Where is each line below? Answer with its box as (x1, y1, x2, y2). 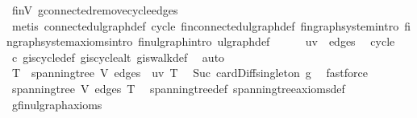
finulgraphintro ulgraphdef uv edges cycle (138, 33, 395, 50)
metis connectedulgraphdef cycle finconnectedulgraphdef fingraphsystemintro (11, 17, 399, 34)
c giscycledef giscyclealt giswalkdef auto (11, 48, 225, 65)
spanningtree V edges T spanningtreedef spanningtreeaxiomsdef (11, 79, 345, 96)
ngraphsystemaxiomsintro (6, 33, 133, 50)
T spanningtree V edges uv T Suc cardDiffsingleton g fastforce (11, 64, 368, 81)
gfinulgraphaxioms (11, 96, 102, 112)
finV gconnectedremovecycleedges (11, 2, 178, 18)
